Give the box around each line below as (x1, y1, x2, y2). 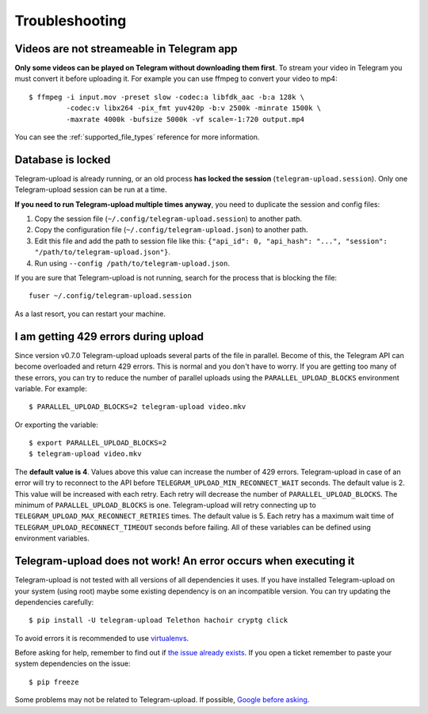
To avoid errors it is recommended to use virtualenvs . (14, 633, 189, 643)
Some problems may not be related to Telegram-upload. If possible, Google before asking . (14, 695, 310, 704)
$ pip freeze (29, 678, 79, 686)
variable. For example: (14, 384, 87, 393)
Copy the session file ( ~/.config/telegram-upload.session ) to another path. (34, 214, 303, 223)
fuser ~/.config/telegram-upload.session (29, 292, 192, 300)
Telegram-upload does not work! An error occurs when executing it (14, 555, 355, 568)
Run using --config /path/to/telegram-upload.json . (34, 258, 230, 268)
